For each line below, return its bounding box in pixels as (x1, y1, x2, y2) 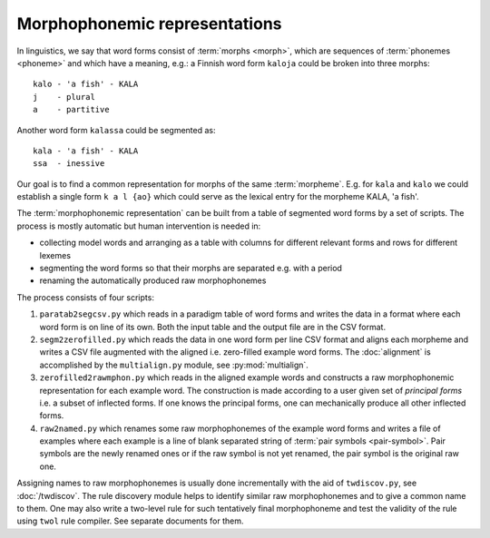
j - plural (33, 92, 95, 102)
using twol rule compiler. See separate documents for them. (16, 515, 244, 526)
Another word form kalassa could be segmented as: (16, 124, 216, 135)
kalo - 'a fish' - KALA (33, 79, 139, 90)
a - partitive (33, 104, 110, 115)
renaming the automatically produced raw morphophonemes (39, 275, 267, 286)
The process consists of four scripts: (16, 291, 154, 303)
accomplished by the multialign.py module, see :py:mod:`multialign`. (39, 359, 309, 370)
